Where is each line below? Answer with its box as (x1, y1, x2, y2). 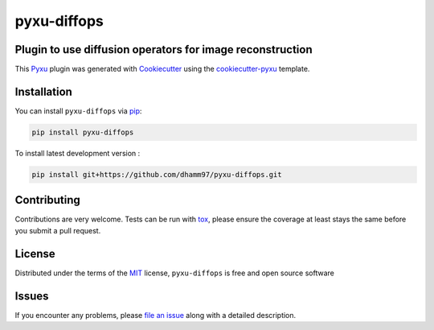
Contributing (14, 193, 80, 207)
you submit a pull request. (14, 225, 101, 235)
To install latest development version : (14, 148, 141, 158)
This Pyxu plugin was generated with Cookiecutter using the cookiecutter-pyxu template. (14, 64, 310, 74)
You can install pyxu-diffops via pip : (14, 105, 142, 116)
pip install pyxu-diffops (31, 127, 134, 137)
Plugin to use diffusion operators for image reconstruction (14, 43, 313, 56)
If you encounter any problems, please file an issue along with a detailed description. (14, 310, 297, 320)
